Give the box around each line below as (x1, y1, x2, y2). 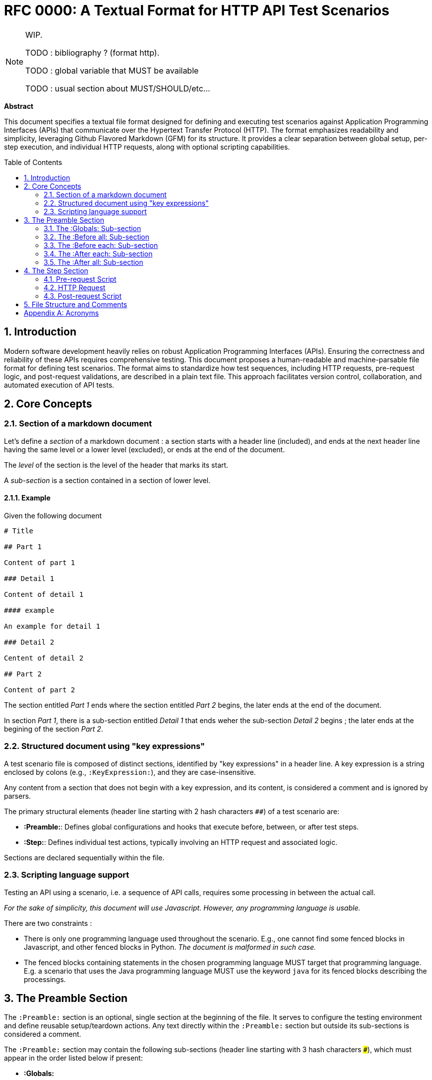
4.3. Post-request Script (44, 291, 122, 300)
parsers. (4, 791, 31, 800)
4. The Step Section (24, 266, 88, 275)
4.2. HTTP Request (44, 283, 106, 292)
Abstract (4, 101, 34, 110)
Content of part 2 (4, 686, 75, 694)
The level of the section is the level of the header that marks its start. (4, 460, 229, 469)
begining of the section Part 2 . (4, 725, 103, 734)
